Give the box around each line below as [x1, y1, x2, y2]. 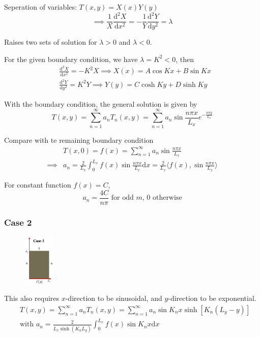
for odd [111, 194, 134, 202]
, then [176, 53, 194, 64]
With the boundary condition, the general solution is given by [4, 98, 197, 109]
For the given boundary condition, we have [4, 53, 138, 64]
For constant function [4, 179, 71, 190]
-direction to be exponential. [168, 293, 256, 303]
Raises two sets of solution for [4, 37, 97, 47]
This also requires [4, 293, 60, 303]
